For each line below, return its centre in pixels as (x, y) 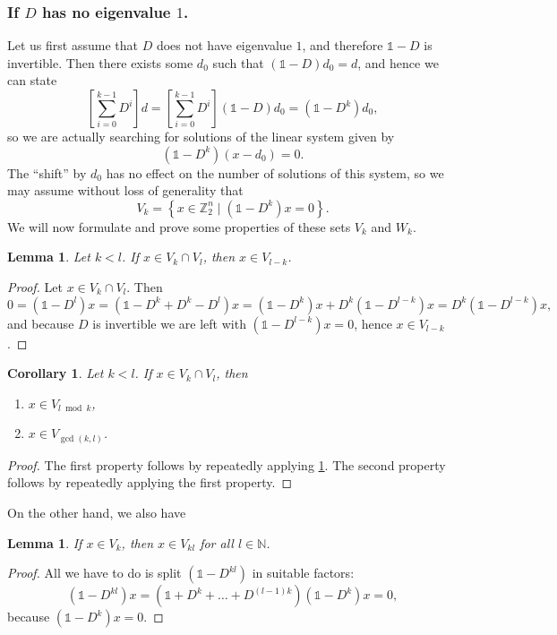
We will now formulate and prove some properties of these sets (179, 226)
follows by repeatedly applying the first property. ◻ (150, 482)
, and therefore (343, 45)
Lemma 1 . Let (49, 257)
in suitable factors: (303, 573)
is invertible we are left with (169, 323)
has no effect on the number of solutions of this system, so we (275, 172)
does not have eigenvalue (224, 45)
